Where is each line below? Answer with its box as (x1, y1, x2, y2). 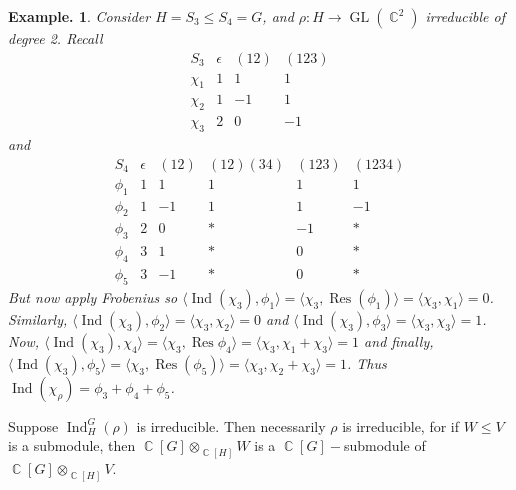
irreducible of (425, 6, 505, 26)
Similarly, (8, 308, 68, 329)
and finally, (364, 330, 434, 351)
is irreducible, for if (342, 415, 460, 436)
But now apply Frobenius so (8, 286, 178, 307)
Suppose (8, 415, 59, 436)
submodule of (343, 435, 426, 456)
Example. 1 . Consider (8, 6, 151, 26)
